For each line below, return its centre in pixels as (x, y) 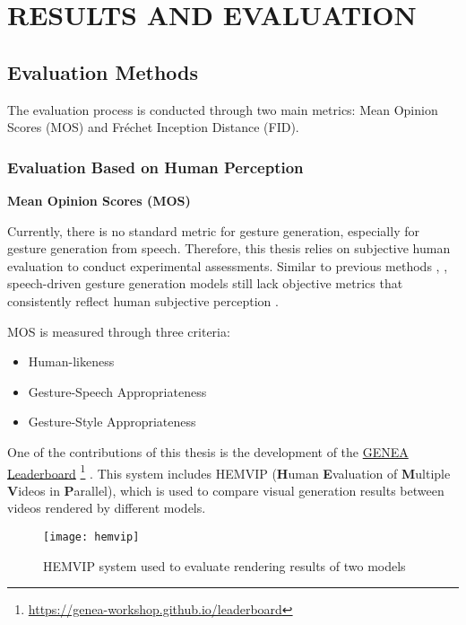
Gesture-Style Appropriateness (112, 422)
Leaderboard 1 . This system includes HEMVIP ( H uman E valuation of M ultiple (229, 471)
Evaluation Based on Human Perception (155, 167)
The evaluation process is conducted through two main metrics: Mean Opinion (223, 109)
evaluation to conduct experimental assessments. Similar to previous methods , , (228, 265)
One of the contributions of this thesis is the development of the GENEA (208, 451)
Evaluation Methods (103, 71)
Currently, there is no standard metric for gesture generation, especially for (213, 230)
